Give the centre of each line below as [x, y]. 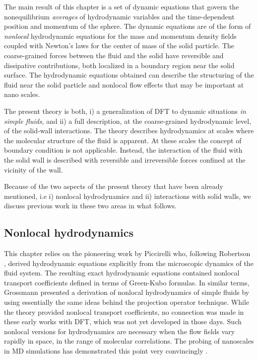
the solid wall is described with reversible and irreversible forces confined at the [125, 159]
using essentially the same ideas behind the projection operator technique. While [127, 302]
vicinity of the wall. [33, 169]
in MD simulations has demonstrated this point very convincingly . [106, 351]
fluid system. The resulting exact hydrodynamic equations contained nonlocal [122, 273]
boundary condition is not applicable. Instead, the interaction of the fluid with [123, 150]
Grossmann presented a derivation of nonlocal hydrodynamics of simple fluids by [127, 292]
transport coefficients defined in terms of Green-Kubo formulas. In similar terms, [127, 282]
